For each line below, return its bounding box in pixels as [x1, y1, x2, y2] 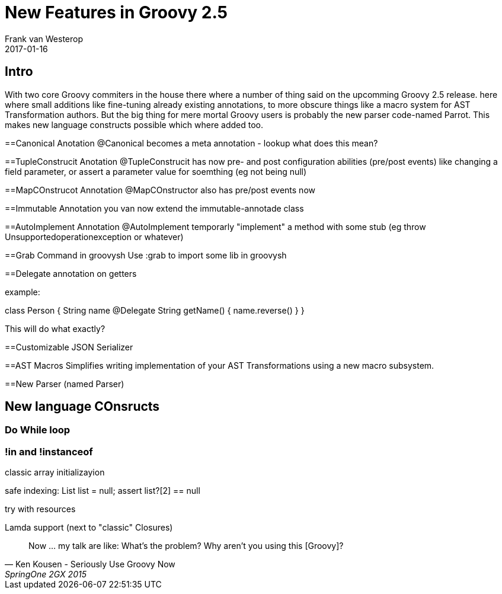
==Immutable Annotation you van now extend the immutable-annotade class [5, 203, 304, 213]
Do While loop [5, 424, 71, 436]
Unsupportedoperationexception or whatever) [5, 231, 184, 242]
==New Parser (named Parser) [5, 378, 124, 389]
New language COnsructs [5, 399, 160, 414]
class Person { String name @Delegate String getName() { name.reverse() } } [5, 305, 305, 315]
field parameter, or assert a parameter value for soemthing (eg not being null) [5, 166, 307, 177]
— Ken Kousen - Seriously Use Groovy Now [5, 559, 175, 570]
